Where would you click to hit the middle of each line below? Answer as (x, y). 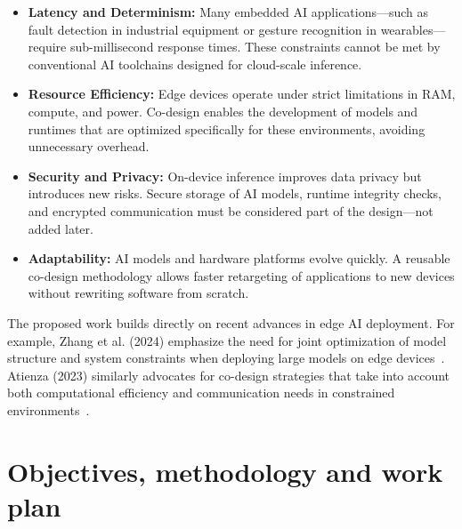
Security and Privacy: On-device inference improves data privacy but (225, 176)
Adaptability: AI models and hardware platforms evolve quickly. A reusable (239, 258)
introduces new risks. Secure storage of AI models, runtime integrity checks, (235, 193)
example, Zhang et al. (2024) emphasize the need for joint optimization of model (227, 340)
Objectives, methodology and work (225, 471)
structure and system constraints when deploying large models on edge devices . (226, 358)
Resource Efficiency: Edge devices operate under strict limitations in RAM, (242, 94)
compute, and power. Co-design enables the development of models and (223, 111)
